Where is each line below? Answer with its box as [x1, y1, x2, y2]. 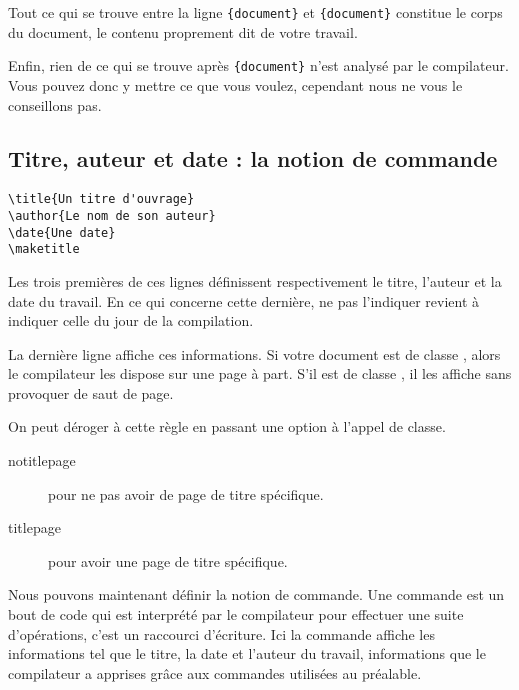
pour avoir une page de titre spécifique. [48, 550, 288, 571]
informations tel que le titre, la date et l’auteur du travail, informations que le [8, 643, 486, 664]
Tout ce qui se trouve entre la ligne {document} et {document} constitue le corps [8, 2, 503, 22]
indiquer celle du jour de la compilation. [8, 310, 254, 331]
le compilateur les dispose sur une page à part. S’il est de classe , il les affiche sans [8, 363, 512, 384]
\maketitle [8, 242, 80, 257]
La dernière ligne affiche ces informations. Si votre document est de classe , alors [8, 343, 501, 364]
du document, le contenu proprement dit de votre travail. [8, 21, 358, 42]
